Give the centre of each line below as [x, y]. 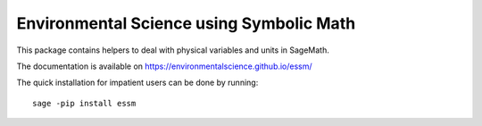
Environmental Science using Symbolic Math [186, 23]
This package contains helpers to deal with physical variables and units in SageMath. [173, 50]
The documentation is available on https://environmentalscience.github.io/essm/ [164, 66]
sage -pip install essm [84, 103]
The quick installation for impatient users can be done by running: [137, 83]
